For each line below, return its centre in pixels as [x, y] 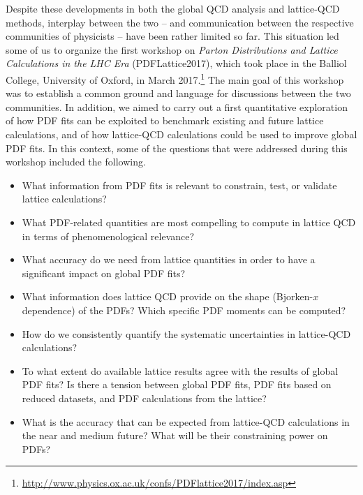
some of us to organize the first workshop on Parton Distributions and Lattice [172, 49]
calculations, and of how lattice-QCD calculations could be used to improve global [181, 134]
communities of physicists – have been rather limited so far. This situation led [172, 36]
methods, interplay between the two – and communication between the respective [180, 22]
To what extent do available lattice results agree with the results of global [180, 370]
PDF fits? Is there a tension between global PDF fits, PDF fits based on [177, 384]
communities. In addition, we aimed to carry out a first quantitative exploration [177, 106]
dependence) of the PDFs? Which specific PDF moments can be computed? [184, 310]
